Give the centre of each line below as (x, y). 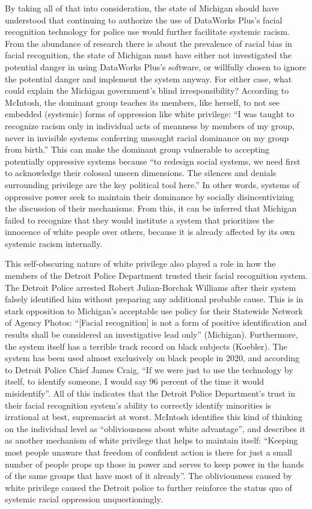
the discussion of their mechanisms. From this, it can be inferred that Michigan (151, 208)
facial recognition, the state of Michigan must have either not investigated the (148, 55)
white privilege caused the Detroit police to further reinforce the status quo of (148, 487)
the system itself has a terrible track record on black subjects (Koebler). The (146, 346)
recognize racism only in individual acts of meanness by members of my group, (150, 125)
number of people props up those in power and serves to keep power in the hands (154, 464)
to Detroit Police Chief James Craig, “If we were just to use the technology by (149, 369)
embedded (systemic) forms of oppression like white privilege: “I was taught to (150, 114)
